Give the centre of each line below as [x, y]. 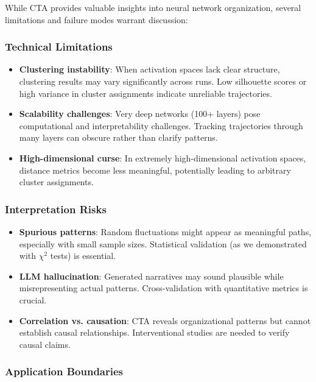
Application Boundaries [64, 371]
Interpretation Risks [56, 209]
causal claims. [45, 344]
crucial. [33, 299]
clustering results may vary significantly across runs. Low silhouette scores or [163, 81]
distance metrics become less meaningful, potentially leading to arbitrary [155, 170]
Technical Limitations [59, 47]
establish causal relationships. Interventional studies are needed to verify [154, 332]
